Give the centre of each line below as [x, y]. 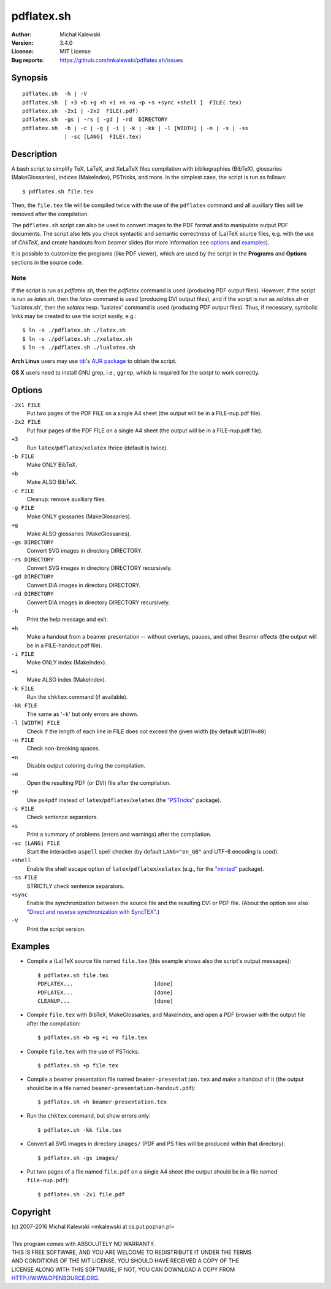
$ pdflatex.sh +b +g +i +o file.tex [93, 1038]
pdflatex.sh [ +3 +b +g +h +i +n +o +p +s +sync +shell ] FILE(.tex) [132, 102]
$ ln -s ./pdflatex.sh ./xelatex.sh [77, 339]
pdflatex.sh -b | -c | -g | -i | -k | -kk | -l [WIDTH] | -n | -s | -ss [135, 128]
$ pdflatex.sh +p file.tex [78, 1065]
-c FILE [23, 491]
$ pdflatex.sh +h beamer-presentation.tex [102, 1102]
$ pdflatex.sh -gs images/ [78, 1158]
